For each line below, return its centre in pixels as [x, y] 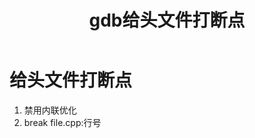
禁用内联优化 [50, 110]
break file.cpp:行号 [62, 122]
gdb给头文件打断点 [167, 20]
